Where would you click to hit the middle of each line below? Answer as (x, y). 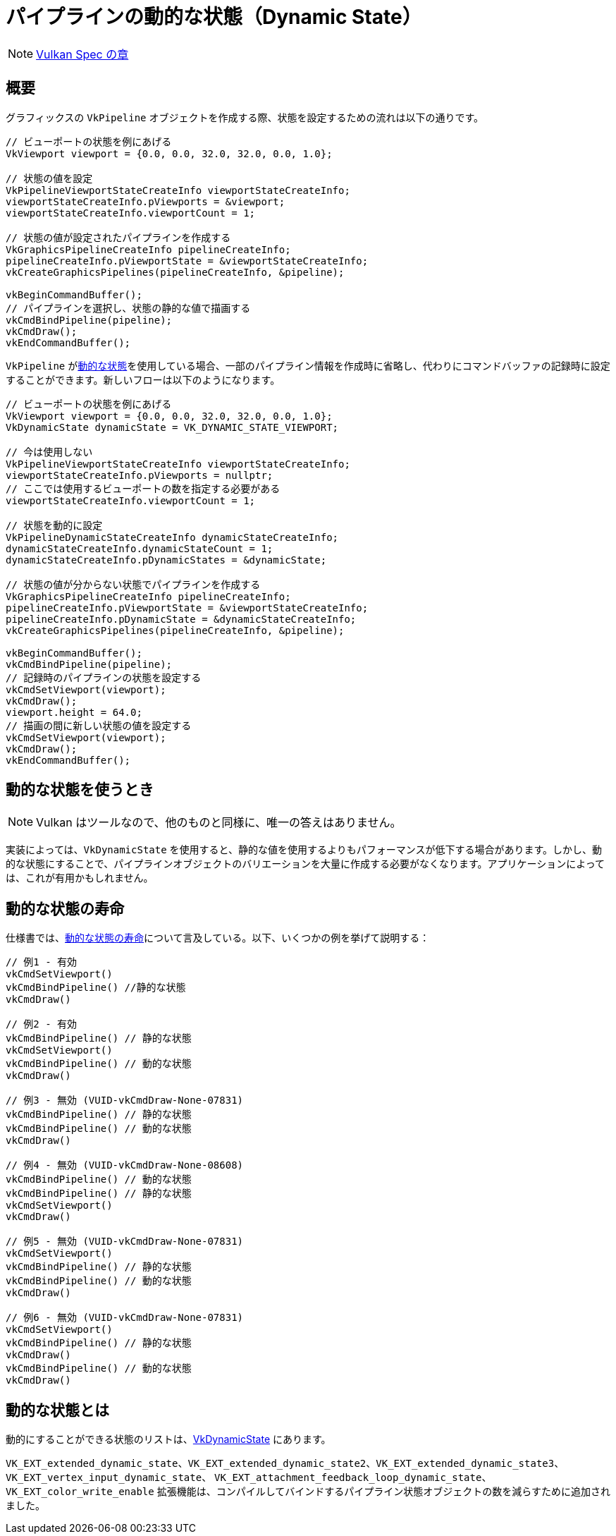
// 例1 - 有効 (42, 962)
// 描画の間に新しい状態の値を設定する (99, 725)
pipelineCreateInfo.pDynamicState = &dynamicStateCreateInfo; (181, 619)
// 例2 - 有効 (42, 1024)
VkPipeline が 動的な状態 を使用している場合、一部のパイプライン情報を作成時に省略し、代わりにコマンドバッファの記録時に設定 (308, 365)
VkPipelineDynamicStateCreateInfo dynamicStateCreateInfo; (172, 537)
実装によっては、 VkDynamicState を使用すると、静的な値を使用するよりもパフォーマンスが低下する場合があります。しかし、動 (304, 850)
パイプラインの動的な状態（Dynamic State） (214, 17)
